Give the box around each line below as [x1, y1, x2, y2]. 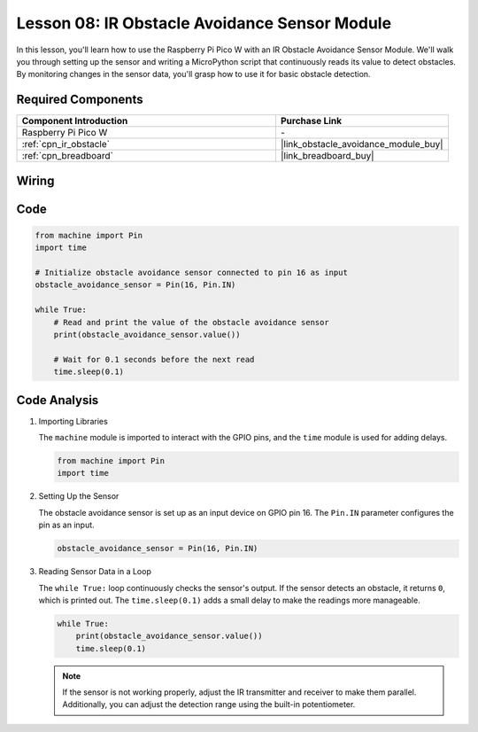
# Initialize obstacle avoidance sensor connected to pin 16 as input [35, 268, 349, 278]
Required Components [16, 92, 143, 107]
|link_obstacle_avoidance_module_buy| [280, 138, 443, 151]
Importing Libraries [38, 416, 108, 426]
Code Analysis [16, 393, 99, 408]
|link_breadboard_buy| [280, 150, 375, 162]
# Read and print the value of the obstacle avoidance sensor [53, 317, 329, 327]
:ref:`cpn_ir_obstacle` [21, 138, 111, 151]
